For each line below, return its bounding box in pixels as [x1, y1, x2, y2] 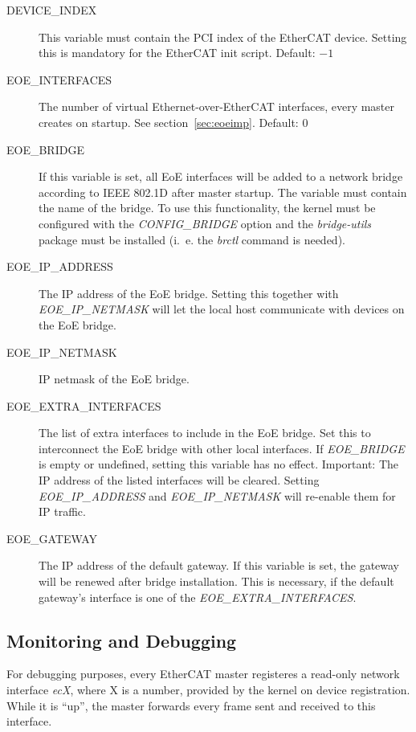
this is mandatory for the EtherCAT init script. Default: [39, 44, 316, 61]
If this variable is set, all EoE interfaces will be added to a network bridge [39, 168, 403, 185]
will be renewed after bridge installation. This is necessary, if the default [39, 573, 394, 590]
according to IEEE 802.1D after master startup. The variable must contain [39, 183, 407, 200]
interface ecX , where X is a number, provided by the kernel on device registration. [6, 681, 410, 698]
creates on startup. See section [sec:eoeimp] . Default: [39, 113, 299, 130]
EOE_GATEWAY [6, 530, 98, 546]
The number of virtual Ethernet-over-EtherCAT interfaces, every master [39, 98, 395, 115]
